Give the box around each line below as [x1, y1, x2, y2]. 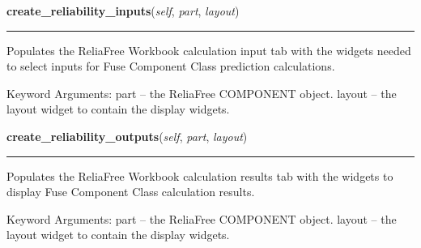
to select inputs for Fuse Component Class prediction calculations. [6, 58, 335, 75]
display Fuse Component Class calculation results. [6, 183, 255, 200]
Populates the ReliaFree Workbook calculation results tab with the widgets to [6, 167, 393, 184]
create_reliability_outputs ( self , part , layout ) [6, 127, 248, 144]
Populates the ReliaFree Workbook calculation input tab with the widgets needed [6, 41, 411, 58]
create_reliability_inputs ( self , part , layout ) [6, 2, 240, 19]
